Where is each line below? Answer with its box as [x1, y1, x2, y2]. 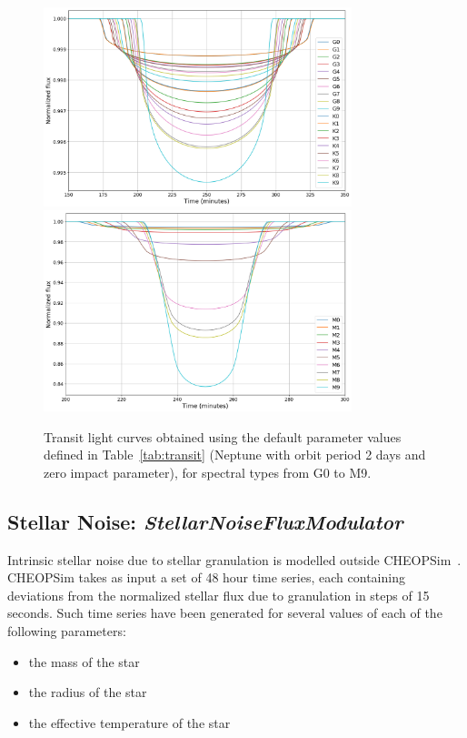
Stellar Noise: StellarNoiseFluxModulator [7, 507, 403, 535]
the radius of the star [28, 682, 147, 702]
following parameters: [7, 622, 126, 641]
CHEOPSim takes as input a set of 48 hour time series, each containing [7, 568, 405, 587]
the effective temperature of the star [28, 713, 231, 732]
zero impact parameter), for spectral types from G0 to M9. [44, 462, 372, 481]
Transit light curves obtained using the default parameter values [44, 427, 402, 446]
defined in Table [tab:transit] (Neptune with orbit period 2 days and [44, 445, 426, 464]
